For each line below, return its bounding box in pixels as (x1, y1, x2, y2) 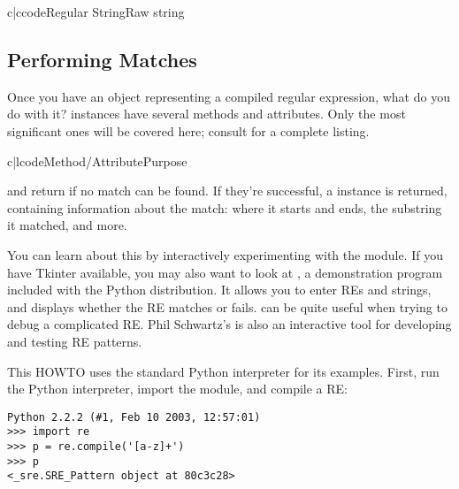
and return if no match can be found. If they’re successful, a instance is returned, (7, 181, 448, 200)
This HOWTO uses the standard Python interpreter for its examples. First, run (7, 362, 440, 380)
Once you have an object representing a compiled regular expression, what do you (7, 87, 450, 105)
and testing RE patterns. (7, 332, 142, 350)
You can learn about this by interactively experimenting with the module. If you (7, 245, 443, 264)
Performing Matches (7, 45, 197, 73)
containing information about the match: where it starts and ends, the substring (7, 198, 442, 217)
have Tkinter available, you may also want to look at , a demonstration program (7, 263, 443, 281)
